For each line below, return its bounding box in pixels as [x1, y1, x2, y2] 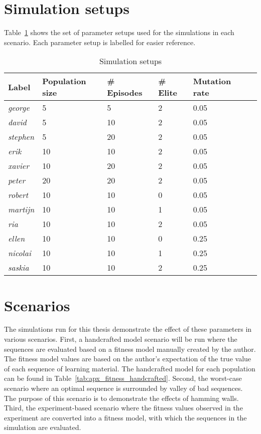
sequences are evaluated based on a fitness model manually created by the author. [4, 343, 256, 354]
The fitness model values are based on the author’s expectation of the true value [4, 353, 251, 364]
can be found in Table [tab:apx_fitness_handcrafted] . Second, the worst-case [4, 373, 242, 383]
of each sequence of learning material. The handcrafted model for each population [4, 363, 255, 373]
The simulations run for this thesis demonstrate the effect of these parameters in [4, 324, 252, 334]
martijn [8, 203, 35, 215]
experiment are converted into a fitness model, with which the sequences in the [4, 412, 247, 422]
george [8, 102, 30, 114]
